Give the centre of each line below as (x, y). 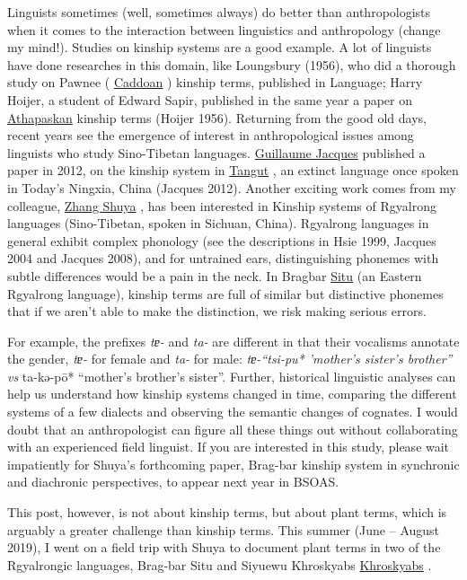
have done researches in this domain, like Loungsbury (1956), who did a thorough (232, 64)
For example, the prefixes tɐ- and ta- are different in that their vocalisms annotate (233, 341)
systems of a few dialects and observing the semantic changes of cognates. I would (233, 412)
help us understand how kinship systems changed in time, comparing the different (232, 394)
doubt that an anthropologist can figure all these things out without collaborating (233, 429)
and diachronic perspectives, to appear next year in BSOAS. (173, 482)
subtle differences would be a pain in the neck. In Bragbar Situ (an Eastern (215, 275)
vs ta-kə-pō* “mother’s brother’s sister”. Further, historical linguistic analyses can (232, 376)
